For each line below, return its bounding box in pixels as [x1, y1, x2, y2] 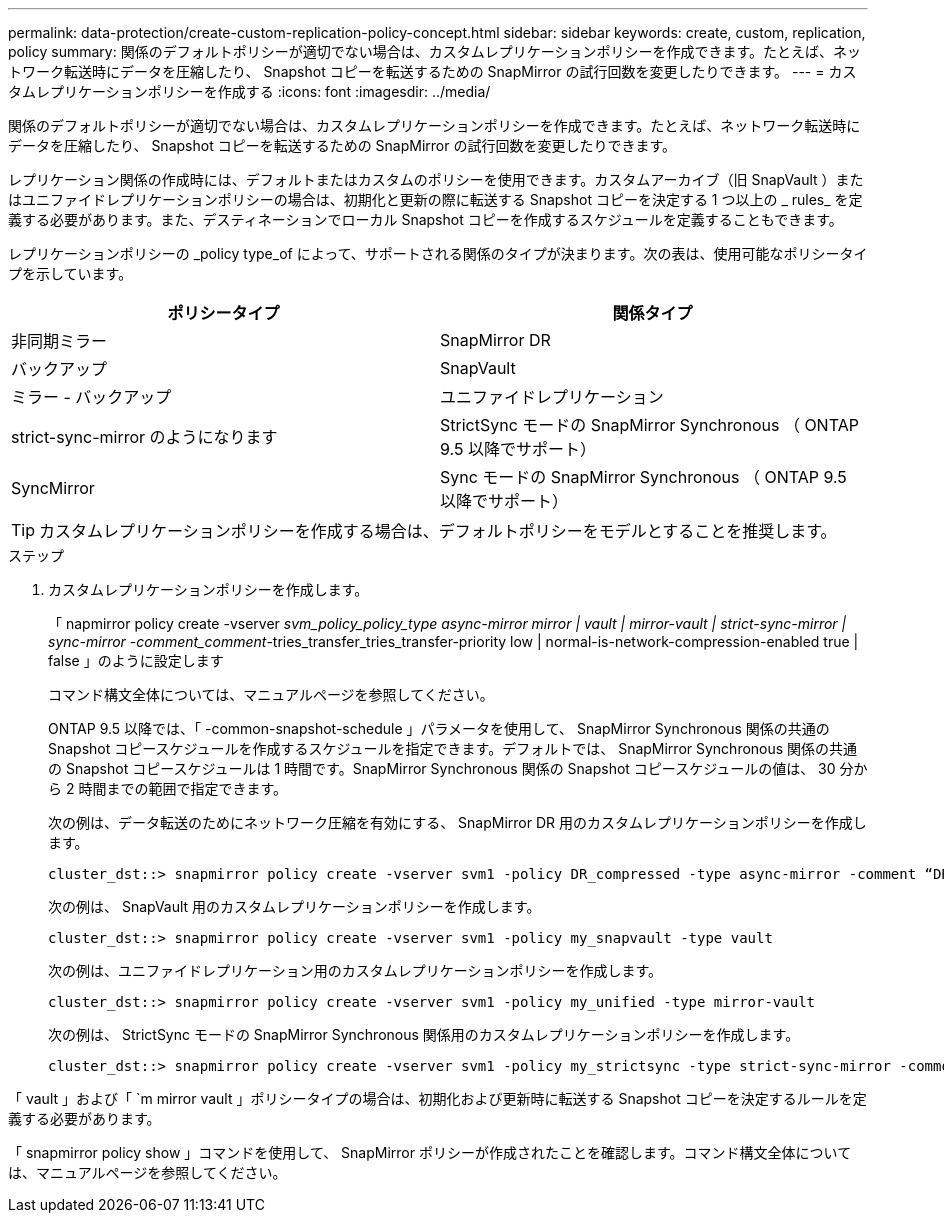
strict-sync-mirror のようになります [11, 427, 278, 447]
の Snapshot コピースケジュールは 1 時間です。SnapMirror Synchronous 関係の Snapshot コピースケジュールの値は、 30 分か [48, 760, 868, 777]
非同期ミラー [11, 331, 108, 351]
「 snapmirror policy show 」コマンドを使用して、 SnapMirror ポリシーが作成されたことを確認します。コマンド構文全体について [8, 1144, 852, 1161]
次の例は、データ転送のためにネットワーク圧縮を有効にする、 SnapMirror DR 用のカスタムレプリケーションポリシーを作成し [48, 814, 867, 831]
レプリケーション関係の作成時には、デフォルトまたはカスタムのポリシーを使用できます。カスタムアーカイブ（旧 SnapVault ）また [8, 171, 864, 188]
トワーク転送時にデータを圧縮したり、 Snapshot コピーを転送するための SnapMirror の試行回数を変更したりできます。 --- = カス [8, 63, 857, 80]
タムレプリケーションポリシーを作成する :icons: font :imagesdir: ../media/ [8, 83, 491, 100]
